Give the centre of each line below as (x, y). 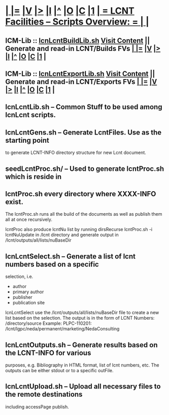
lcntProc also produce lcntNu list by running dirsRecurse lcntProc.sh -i (79, 229)
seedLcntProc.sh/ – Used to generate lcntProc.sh (84, 168)
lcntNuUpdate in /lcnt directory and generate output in (62, 235)
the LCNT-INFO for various (48, 353)
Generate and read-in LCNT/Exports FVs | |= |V (81, 82)
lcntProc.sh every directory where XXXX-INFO (81, 194)
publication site (28, 303)
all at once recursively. (29, 220)
